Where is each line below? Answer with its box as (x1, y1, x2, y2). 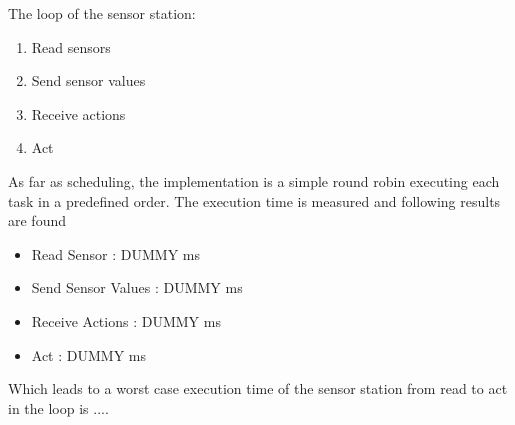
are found (8, 210, 67, 231)
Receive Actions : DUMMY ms (31, 310, 221, 331)
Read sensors (31, 36, 111, 57)
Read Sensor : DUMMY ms (31, 243, 200, 264)
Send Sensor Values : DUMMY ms (31, 277, 243, 298)
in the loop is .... (8, 397, 109, 418)
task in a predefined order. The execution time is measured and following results (8, 190, 501, 211)
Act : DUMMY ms (31, 344, 146, 365)
